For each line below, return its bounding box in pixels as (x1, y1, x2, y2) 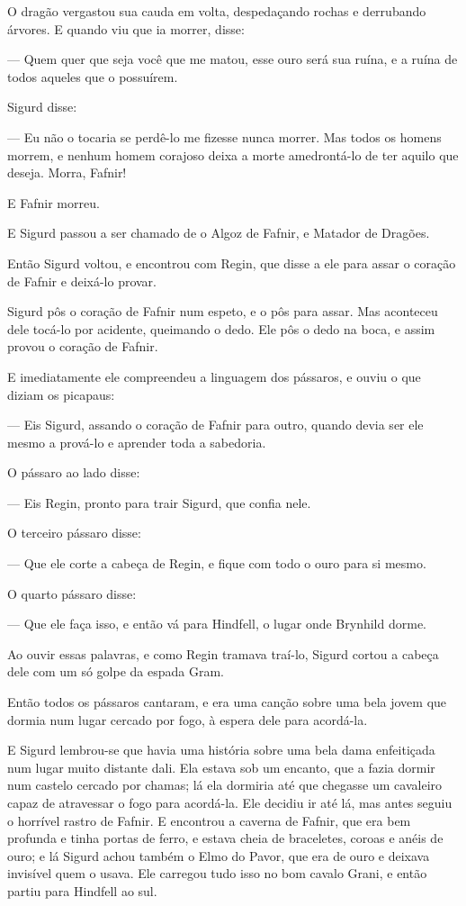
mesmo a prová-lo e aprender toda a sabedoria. (7, 432, 266, 451)
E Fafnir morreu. (7, 193, 100, 212)
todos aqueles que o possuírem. (7, 67, 178, 86)
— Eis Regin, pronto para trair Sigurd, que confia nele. (7, 493, 311, 512)
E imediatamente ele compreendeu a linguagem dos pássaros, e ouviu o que (7, 367, 421, 385)
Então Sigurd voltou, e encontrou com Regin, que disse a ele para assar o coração (7, 253, 456, 272)
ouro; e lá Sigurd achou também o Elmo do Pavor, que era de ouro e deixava (7, 846, 430, 865)
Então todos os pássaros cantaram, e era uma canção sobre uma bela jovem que (7, 693, 447, 711)
